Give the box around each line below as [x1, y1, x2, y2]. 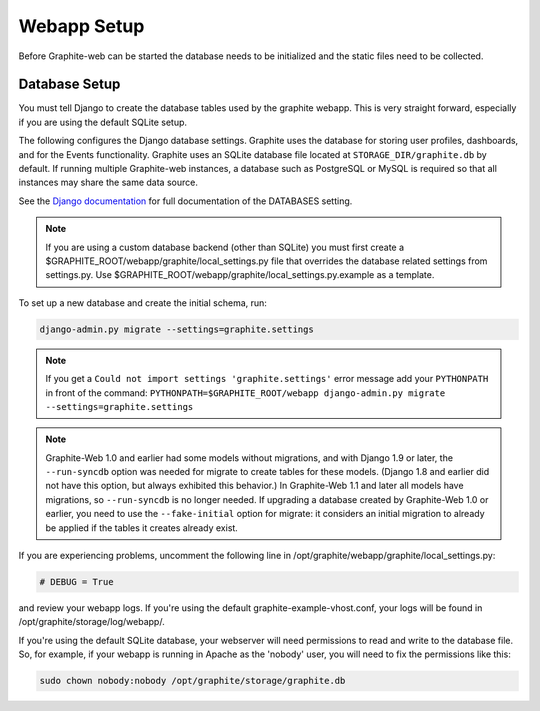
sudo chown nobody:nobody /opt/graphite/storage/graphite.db [39, 675, 346, 687]
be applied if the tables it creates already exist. [45, 521, 239, 534]
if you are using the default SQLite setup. [18, 116, 188, 128]
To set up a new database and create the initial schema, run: [18, 296, 267, 309]
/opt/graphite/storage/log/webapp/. [18, 616, 165, 628]
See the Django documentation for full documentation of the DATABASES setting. [18, 195, 353, 207]
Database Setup [18, 76, 121, 93]
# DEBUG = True [39, 576, 114, 587]
